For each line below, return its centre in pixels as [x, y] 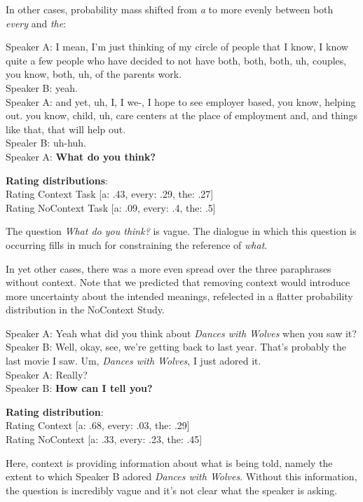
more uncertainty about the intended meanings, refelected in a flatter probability [179, 296]
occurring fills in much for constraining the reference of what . [137, 244]
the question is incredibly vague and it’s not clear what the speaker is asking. [172, 490]
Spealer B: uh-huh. [46, 143]
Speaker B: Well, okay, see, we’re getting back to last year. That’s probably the [176, 347]
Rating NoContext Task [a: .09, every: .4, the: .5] [111, 207]
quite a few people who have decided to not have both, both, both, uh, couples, [176, 60]
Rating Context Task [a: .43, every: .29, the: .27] [110, 194]
